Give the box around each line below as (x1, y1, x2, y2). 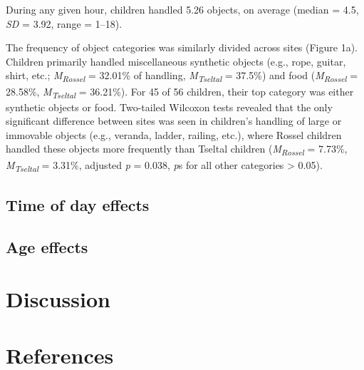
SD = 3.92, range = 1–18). (6, 16, 123, 31)
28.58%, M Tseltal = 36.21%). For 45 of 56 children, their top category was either (6, 83, 354, 101)
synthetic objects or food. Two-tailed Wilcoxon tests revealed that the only (6, 99, 333, 114)
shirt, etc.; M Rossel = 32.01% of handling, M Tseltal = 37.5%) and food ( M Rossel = (6, 68, 358, 85)
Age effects (6, 235, 88, 257)
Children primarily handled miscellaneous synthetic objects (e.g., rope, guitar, (6, 53, 346, 68)
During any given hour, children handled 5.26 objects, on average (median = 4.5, (6, 2, 359, 16)
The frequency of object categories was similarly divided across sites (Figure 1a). (6, 40, 358, 55)
